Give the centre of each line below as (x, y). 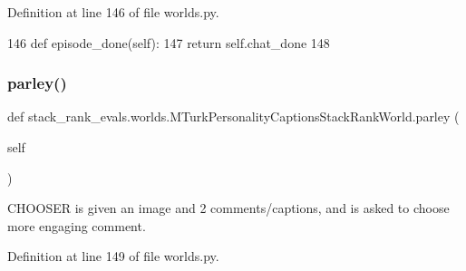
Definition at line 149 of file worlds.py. (113, 256)
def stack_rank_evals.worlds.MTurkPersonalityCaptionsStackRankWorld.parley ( (233, 116)
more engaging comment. (77, 225)
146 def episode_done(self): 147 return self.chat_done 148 (169, 42)
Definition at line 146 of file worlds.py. (113, 12)
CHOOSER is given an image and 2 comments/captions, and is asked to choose (228, 208)
